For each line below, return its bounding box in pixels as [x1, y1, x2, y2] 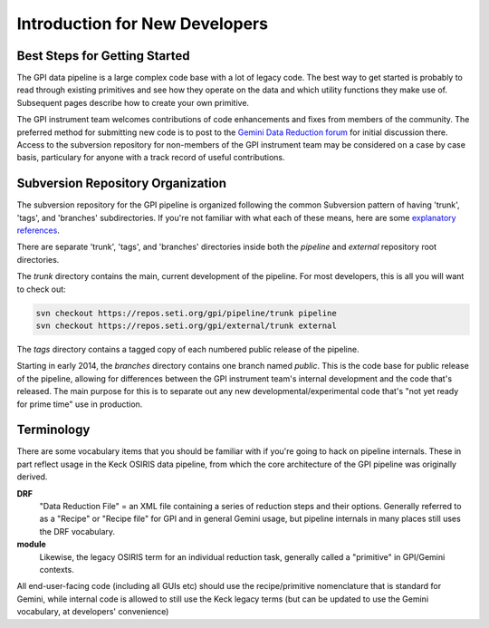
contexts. [39, 565, 74, 575]
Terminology [16, 422, 91, 438]
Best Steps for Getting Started [16, 48, 190, 63]
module [16, 539, 47, 550]
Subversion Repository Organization [16, 176, 226, 191]
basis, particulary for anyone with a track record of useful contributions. [16, 152, 285, 163]
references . [16, 225, 61, 236]
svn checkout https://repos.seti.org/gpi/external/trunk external [35, 321, 337, 331]
